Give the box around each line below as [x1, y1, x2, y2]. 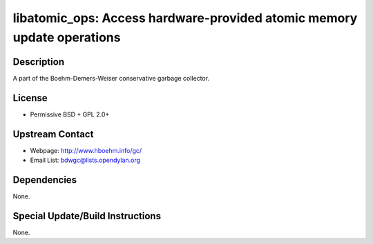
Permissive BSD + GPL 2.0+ [30, 110, 110, 119]
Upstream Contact [12, 128, 94, 140]
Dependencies [12, 174, 77, 185]
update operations [12, 30, 121, 45]
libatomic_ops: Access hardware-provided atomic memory [12, 10, 358, 26]
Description [12, 56, 65, 68]
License [12, 92, 48, 103]
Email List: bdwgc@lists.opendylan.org [30, 156, 141, 165]
